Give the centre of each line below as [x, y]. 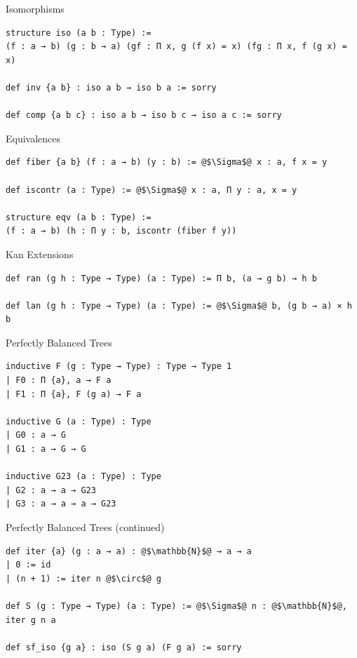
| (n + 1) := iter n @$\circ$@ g [83, 578]
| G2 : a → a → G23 [51, 490]
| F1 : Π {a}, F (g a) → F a [74, 394]
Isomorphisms [35, 8]
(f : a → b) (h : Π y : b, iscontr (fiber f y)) [121, 231]
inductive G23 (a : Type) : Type [83, 477]
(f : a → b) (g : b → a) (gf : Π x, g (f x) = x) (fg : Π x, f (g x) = [176, 47]
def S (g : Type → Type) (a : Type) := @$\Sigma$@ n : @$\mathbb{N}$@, [176, 606]
